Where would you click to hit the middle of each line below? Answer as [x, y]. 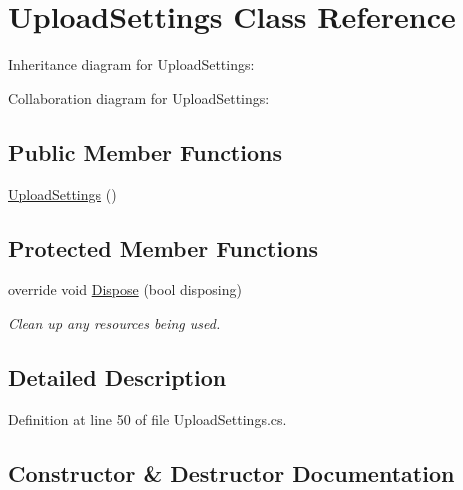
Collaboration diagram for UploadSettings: [139, 97]
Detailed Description [117, 376]
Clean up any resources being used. [114, 322]
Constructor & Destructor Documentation [231, 472]
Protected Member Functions [163, 247]
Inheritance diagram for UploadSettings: [131, 64]
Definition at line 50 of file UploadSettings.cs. [147, 418]
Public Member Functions [145, 151]
